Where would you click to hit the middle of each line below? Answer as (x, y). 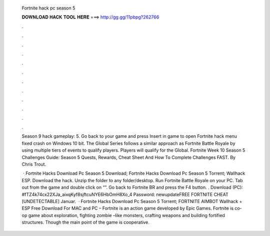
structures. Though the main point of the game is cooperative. (85, 223)
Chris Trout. (34, 164)
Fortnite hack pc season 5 (48, 8)
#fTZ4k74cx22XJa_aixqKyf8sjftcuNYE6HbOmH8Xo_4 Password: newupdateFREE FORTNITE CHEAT (125, 194)
